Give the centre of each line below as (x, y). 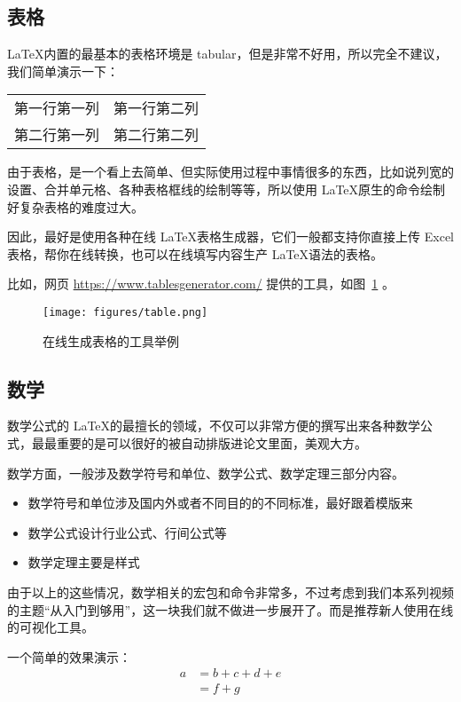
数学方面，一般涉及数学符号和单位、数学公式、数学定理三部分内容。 (206, 473)
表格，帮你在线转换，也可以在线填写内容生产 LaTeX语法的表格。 (195, 253)
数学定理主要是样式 (84, 562)
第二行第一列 (57, 135)
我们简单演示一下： (63, 71)
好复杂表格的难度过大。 (75, 206)
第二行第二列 (156, 135)
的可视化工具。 (51, 627)
